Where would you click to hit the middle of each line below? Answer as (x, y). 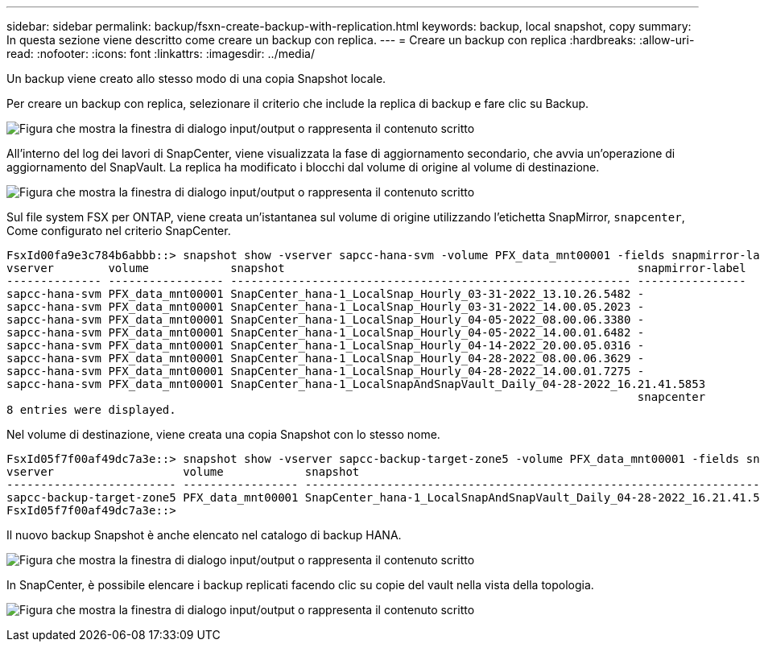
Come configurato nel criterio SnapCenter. (119, 231)
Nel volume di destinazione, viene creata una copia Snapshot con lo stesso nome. (223, 434)
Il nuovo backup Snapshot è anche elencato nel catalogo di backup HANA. (204, 535)
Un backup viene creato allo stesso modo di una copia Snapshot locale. (196, 78)
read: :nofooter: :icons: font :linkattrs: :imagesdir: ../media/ (161, 54)
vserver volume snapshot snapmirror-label (376, 268)
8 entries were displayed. (91, 410)
